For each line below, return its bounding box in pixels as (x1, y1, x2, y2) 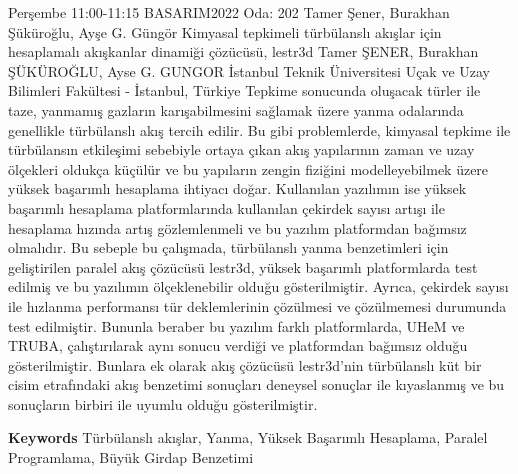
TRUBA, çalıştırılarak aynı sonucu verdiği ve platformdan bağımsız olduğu (8, 335, 468, 356)
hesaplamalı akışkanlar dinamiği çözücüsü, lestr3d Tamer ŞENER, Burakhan (8, 41, 479, 62)
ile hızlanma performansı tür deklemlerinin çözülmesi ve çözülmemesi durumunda (8, 295, 507, 316)
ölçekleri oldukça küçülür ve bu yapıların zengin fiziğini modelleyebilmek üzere (8, 158, 489, 179)
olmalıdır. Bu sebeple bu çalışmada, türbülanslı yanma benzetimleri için (8, 237, 449, 258)
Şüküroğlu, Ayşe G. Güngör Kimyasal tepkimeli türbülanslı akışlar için (8, 21, 442, 42)
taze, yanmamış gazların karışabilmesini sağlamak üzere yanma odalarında (8, 99, 464, 120)
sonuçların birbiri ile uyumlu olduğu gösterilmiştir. (8, 393, 318, 414)
